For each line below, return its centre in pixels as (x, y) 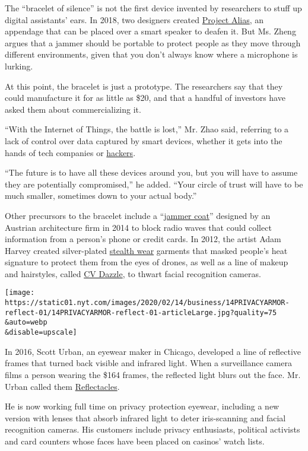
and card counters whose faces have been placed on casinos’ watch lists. (135, 441)
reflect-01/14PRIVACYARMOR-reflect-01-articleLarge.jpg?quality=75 (141, 312)
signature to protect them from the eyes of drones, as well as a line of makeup (147, 262)
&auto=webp (26, 323)
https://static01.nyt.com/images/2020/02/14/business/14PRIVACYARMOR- (147, 303)
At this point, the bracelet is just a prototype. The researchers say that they (144, 86)
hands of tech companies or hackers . (70, 152)
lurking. (19, 66)
